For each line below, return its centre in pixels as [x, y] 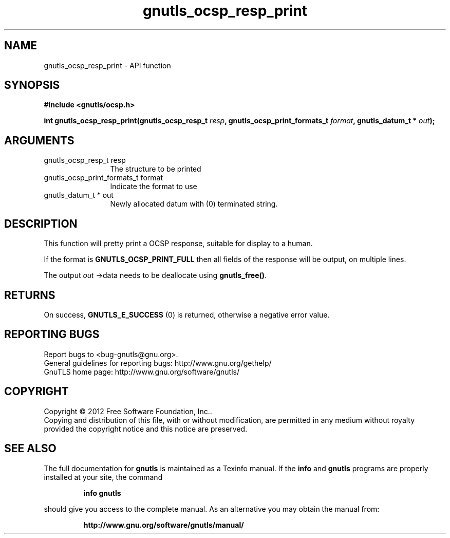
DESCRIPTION [41, 224]
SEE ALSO [30, 449]
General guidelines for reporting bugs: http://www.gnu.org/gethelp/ [158, 363]
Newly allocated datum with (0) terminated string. [194, 204]
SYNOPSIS [32, 85]
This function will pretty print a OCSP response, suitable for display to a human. [178, 244]
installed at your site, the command [103, 477]
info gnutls [102, 493]
